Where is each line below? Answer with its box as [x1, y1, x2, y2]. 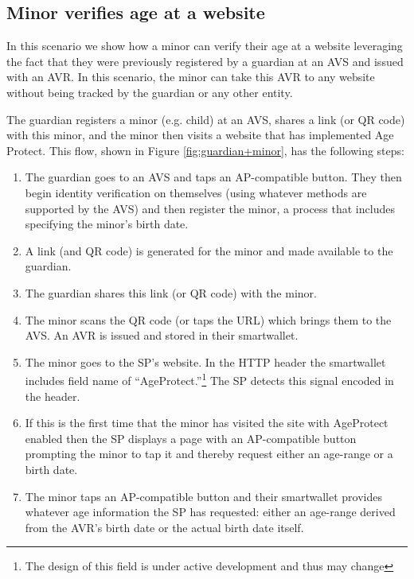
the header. [25, 387, 80, 404]
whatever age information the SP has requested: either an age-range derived [25, 503, 396, 520]
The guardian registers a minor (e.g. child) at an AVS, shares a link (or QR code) [6, 111, 405, 127]
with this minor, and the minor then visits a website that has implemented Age [6, 126, 394, 143]
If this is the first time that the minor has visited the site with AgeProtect [25, 414, 389, 431]
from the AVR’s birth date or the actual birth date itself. [25, 519, 304, 535]
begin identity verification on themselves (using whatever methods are [25, 184, 367, 200]
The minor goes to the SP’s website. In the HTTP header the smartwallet [25, 353, 386, 370]
